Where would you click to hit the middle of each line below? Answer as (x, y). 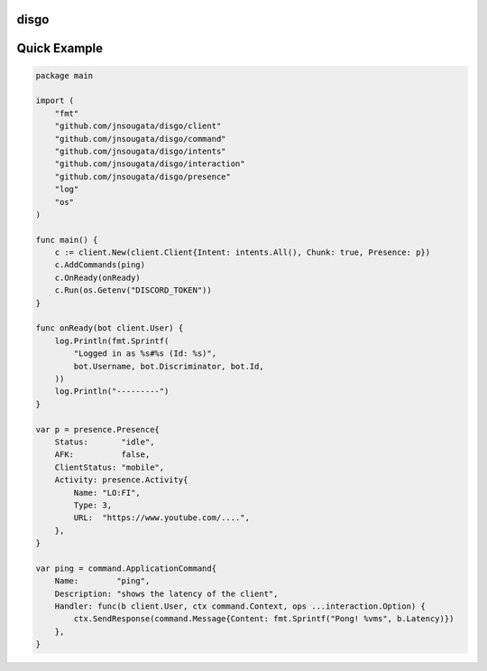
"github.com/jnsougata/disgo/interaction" (150, 164)
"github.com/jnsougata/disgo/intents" (140, 151)
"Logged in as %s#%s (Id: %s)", (145, 354)
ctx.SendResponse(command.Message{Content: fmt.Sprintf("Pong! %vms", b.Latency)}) (264, 619)
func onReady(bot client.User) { (110, 328)
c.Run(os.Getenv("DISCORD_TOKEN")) (133, 290)
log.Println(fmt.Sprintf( (112, 340)
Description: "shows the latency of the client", (166, 593)
